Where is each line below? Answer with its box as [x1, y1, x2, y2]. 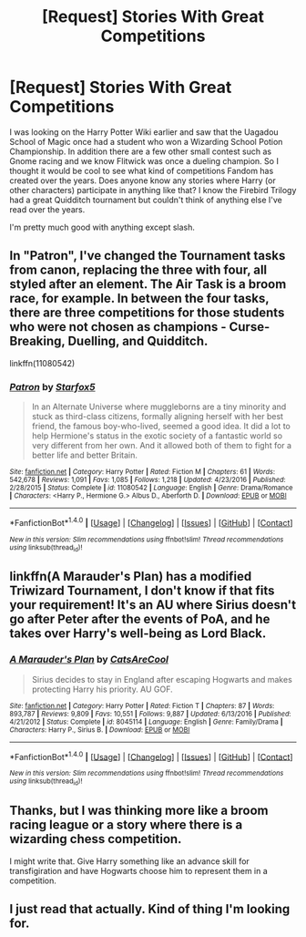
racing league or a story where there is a [9, 818, 243, 833]
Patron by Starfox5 [9, 380, 96, 393]
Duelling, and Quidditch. [67, 334, 209, 349]
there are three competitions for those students [9, 305, 285, 321]
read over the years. [9, 203, 86, 215]
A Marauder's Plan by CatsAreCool [9, 654, 168, 666]
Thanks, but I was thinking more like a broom [9, 803, 269, 819]
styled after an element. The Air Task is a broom [9, 276, 287, 293]
